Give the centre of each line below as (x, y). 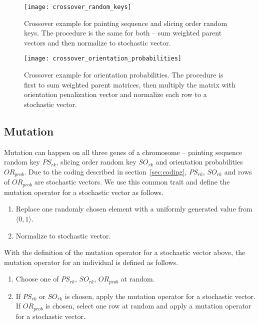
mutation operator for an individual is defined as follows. (91, 262)
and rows (238, 171)
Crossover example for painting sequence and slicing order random (126, 23)
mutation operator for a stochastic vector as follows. (84, 192)
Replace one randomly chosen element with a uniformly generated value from (134, 209)
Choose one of (37, 279)
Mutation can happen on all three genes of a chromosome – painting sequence (123, 152)
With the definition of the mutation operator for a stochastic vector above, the (125, 252)
